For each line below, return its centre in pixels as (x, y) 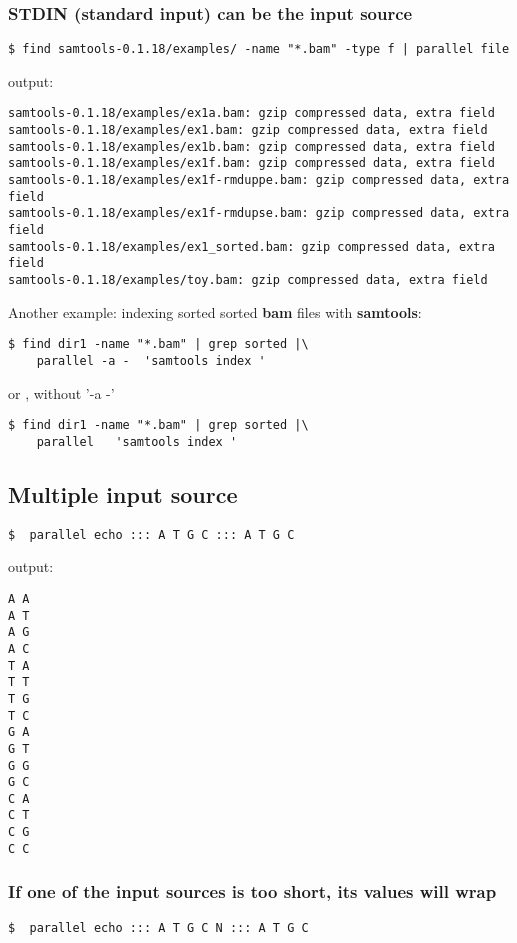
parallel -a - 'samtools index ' (151, 360)
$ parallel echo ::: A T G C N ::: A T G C (158, 927)
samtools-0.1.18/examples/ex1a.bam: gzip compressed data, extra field (251, 113)
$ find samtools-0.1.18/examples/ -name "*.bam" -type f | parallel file (259, 49)
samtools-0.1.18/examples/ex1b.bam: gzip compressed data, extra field (251, 146)
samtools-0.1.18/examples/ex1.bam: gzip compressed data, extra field (248, 130)
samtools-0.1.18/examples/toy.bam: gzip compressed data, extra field (248, 280)
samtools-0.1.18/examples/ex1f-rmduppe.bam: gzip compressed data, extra (259, 180)
